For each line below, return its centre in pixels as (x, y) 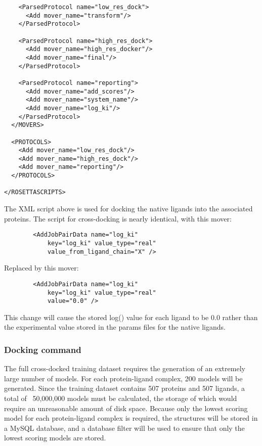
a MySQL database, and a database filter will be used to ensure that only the (124, 428)
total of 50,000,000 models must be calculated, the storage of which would (121, 398)
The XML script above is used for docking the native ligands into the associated (128, 209)
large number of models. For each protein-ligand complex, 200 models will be (123, 378)
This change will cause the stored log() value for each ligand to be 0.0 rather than (131, 317)
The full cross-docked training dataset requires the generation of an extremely (125, 368)
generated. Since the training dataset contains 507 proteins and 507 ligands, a (125, 388)
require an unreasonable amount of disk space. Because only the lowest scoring (126, 408)
